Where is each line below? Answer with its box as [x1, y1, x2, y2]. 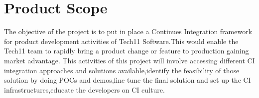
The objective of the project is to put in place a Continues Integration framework [4, 26, 253, 37]
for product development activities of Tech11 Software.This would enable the [4, 36, 239, 46]
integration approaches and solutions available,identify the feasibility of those [4, 65, 240, 75]
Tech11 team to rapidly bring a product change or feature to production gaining [4, 46, 249, 56]
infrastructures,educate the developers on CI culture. [4, 84, 165, 95]
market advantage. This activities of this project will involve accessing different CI [4, 55, 255, 65]
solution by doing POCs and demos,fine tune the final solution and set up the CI [4, 75, 251, 85]
